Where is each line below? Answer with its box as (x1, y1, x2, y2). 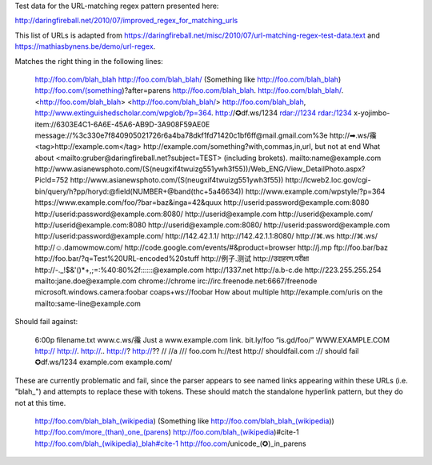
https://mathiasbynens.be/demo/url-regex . (14, 42, 156, 51)
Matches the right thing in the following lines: (14, 56, 163, 66)
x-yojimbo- (353, 108, 390, 118)
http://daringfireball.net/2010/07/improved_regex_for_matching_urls (14, 16, 238, 26)
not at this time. (14, 398, 66, 407)
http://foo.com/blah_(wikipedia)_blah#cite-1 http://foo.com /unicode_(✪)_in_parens (34, 439, 307, 448)
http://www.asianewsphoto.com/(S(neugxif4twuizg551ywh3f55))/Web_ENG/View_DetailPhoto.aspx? (34, 164, 366, 174)
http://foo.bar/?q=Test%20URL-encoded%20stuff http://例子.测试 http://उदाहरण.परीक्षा (34, 254, 310, 263)
